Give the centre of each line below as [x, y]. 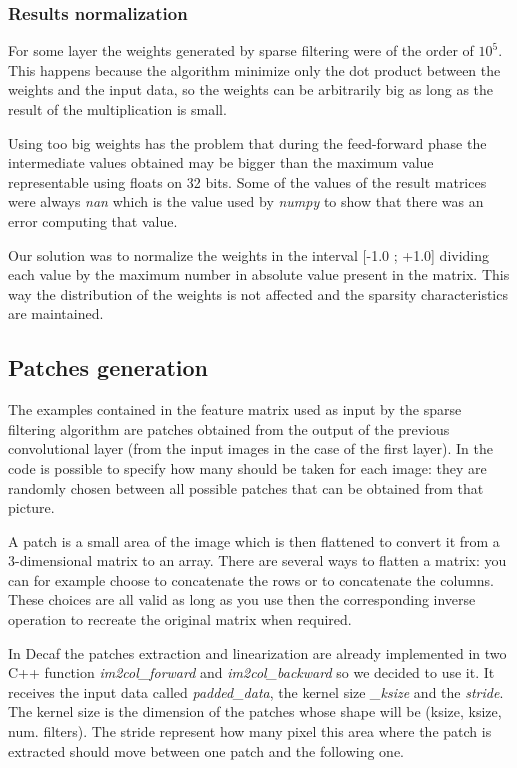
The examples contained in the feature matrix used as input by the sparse [235, 409]
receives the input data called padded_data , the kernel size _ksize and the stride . [256, 691]
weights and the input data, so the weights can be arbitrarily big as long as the [251, 89]
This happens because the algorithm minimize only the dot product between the [254, 69]
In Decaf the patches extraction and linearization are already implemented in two [257, 652]
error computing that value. [93, 220]
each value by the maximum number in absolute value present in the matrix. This [259, 274]
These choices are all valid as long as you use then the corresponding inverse [242, 599]
